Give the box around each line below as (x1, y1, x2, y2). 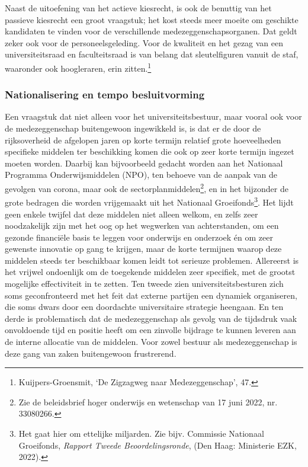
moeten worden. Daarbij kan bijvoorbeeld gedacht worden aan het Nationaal (5, 156, 283, 169)
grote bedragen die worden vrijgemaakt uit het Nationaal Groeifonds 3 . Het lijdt (5, 194, 294, 208)
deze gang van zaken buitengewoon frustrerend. (5, 347, 177, 359)
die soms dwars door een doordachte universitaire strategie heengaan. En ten (5, 300, 284, 313)
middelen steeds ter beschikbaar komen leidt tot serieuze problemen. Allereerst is (5, 254, 299, 266)
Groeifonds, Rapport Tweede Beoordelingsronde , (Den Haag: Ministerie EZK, (18, 439, 297, 451)
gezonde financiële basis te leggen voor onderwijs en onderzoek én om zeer (5, 231, 273, 243)
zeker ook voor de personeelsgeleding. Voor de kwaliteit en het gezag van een (5, 36, 284, 49)
